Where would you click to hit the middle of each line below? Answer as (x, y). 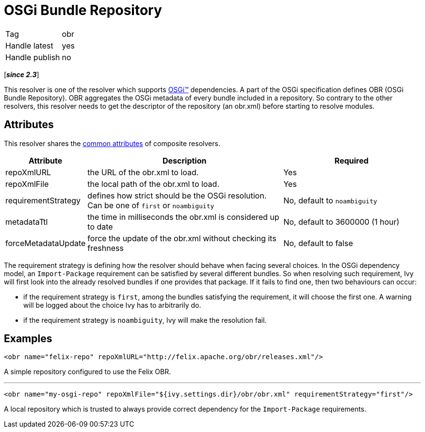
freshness (106, 248)
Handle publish (33, 57)
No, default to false (318, 243)
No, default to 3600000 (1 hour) (342, 222)
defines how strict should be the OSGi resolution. (177, 195)
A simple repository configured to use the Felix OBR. (88, 372)
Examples (28, 339)
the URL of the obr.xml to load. (143, 172)
